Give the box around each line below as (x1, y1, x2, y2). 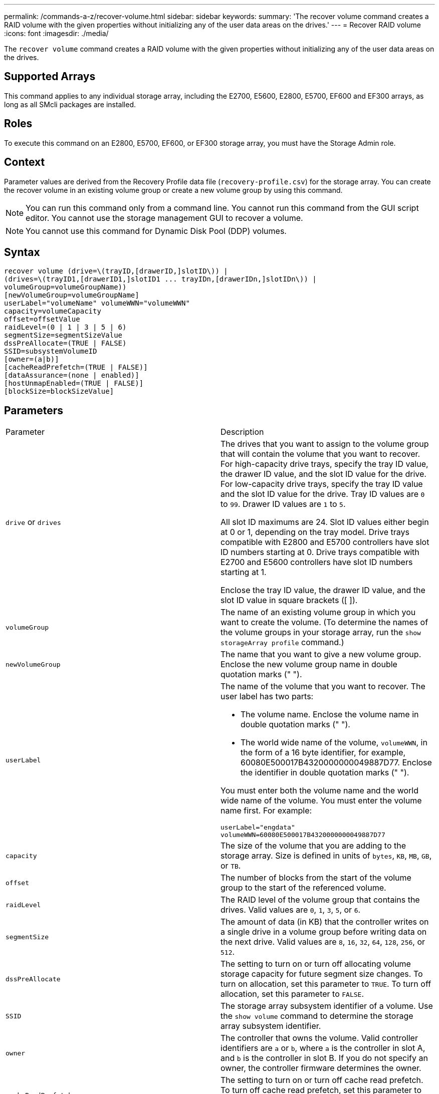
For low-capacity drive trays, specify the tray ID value (221, 479, 423, 489)
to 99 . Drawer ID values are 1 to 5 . (221, 499, 346, 509)
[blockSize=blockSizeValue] (4, 387, 114, 396)
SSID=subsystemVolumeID (4, 347, 97, 356)
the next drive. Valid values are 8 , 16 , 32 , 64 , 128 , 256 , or (221, 937, 425, 947)
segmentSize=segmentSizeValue (4, 331, 123, 340)
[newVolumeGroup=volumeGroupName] (4, 291, 139, 300)
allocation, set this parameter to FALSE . (221, 989, 364, 999)
